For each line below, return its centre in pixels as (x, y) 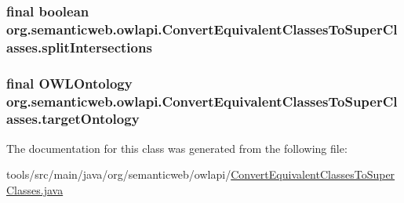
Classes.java (35, 189)
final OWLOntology (69, 83)
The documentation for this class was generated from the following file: (177, 148)
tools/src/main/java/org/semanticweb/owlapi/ (119, 174)
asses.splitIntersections (79, 47)
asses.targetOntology (73, 119)
